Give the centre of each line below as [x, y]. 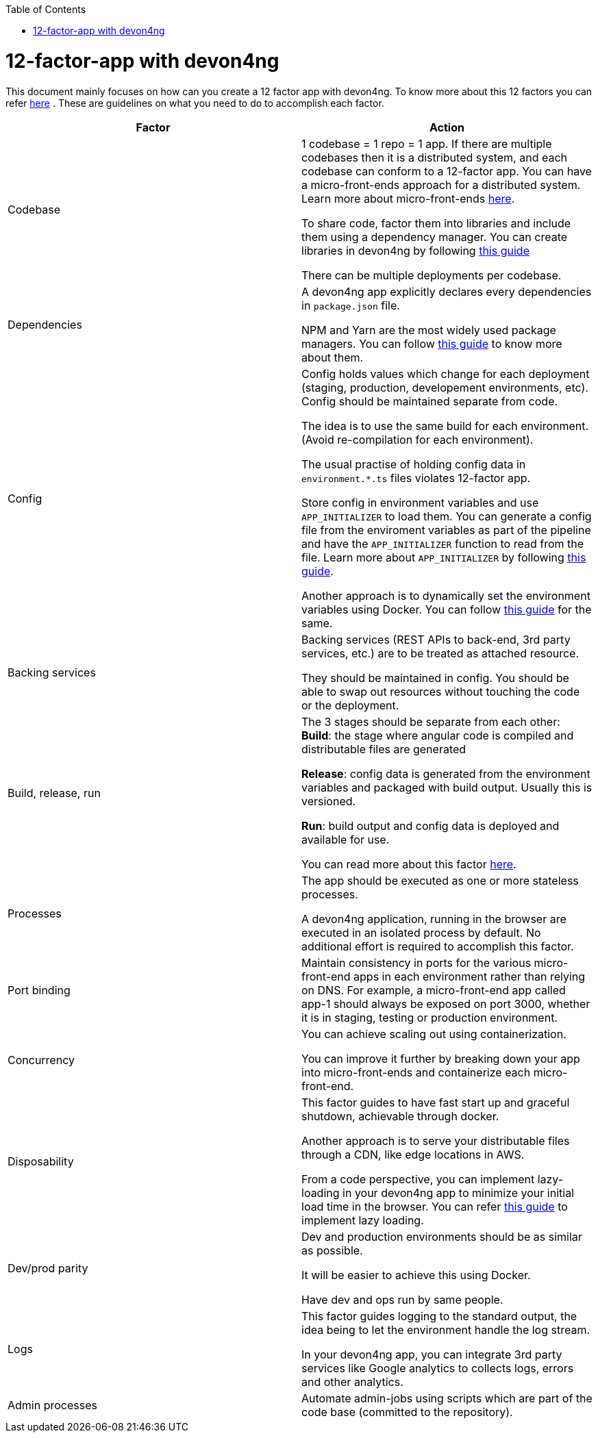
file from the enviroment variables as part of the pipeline [446, 530]
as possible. [332, 1250]
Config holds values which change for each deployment [446, 374]
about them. [333, 357]
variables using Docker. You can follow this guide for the [447, 609]
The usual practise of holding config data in [414, 464]
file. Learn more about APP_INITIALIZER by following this [444, 557]
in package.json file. [351, 305]
